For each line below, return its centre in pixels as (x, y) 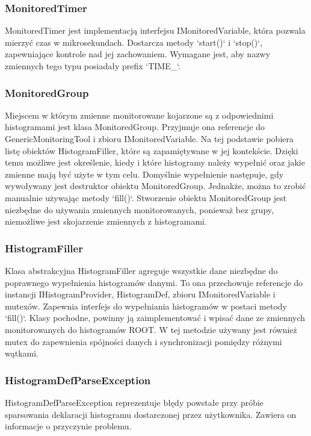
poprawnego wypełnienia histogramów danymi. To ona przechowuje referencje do (154, 282)
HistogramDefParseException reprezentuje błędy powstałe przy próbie (134, 402)
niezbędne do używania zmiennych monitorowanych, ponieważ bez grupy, (139, 209)
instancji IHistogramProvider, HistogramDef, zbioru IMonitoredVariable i (140, 294)
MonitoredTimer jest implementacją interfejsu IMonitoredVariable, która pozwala (155, 30)
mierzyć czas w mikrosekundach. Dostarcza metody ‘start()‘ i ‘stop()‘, (134, 42)
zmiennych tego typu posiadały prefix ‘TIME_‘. (93, 66)
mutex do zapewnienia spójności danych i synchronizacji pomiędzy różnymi (143, 341)
